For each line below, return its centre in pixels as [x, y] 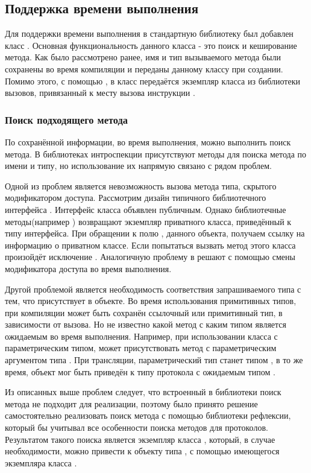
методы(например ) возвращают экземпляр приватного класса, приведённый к [148, 221]
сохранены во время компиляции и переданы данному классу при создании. [144, 68]
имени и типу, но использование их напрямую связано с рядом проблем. [138, 166]
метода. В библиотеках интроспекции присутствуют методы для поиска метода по [156, 154]
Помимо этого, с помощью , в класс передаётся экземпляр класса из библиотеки [152, 81]
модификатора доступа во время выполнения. [88, 268]
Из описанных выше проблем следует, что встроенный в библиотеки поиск [143, 392]
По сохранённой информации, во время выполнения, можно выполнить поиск [148, 141]
